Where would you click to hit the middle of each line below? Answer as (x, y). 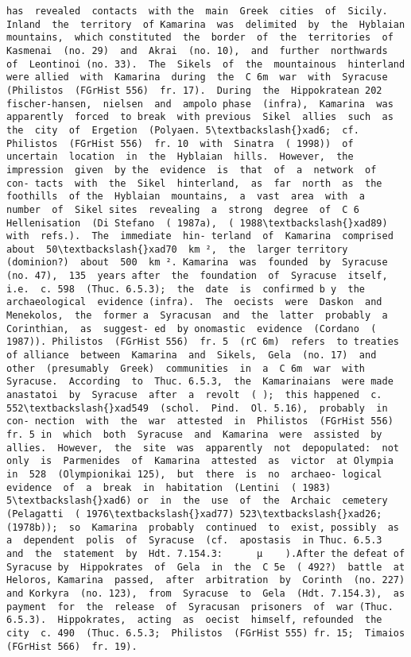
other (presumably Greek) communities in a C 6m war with (186, 368)
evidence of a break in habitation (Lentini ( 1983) (169, 487)
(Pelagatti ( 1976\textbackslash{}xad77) (120, 514)
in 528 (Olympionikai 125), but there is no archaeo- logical (194, 474)
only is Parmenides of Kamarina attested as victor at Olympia (200, 461)
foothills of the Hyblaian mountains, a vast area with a (186, 197)
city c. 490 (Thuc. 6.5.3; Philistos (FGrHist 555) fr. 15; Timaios (206, 633)
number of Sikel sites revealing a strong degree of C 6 (183, 209)
